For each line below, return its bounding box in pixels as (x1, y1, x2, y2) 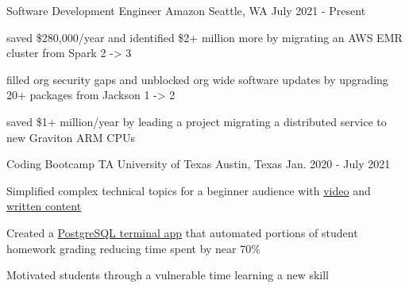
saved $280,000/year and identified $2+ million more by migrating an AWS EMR (6, 29, 403, 45)
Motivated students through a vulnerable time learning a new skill (6, 267, 329, 283)
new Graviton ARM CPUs (6, 129, 135, 145)
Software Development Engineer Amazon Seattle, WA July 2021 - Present (6, 2, 366, 18)
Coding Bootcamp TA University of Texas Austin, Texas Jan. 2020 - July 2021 (6, 156, 391, 172)
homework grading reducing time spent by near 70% (6, 240, 260, 256)
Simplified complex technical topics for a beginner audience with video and (6, 182, 371, 198)
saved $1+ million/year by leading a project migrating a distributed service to (6, 113, 387, 129)
